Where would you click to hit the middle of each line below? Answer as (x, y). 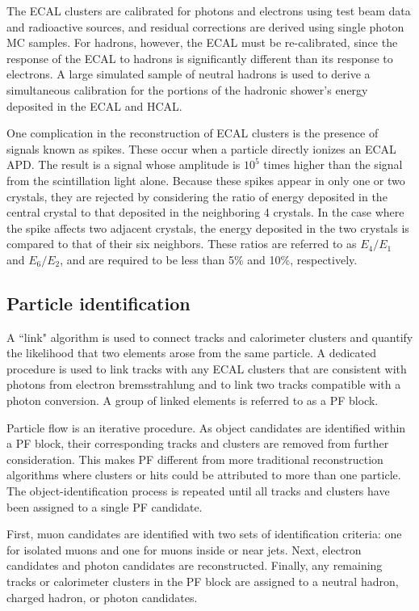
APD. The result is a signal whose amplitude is (124, 164)
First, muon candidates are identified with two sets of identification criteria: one (204, 534)
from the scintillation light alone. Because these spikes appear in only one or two (206, 180)
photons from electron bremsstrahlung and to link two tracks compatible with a (204, 384)
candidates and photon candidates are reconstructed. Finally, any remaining (195, 565)
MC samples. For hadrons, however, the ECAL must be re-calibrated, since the (202, 42)
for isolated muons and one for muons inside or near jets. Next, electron (184, 549)
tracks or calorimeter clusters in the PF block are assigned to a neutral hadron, (203, 582)
